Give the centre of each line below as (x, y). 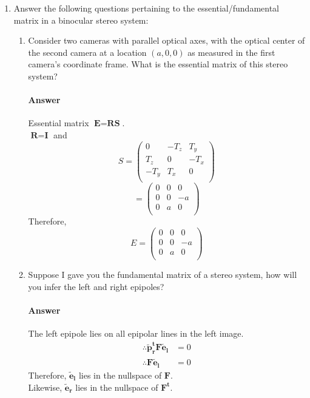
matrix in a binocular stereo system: (81, 20)
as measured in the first (231, 52)
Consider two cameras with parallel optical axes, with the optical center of (167, 40)
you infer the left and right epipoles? (96, 286)
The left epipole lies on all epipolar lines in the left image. (136, 333)
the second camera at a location (87, 52)
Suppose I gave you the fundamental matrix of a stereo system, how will (163, 275)
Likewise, (45, 387)
